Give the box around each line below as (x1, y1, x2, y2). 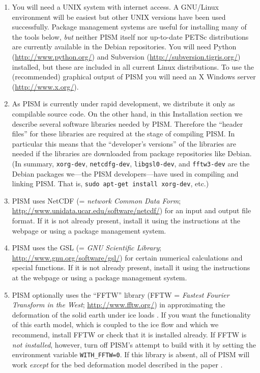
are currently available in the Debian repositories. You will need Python (12, 41, 237, 52)
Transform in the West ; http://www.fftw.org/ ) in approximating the (12, 299, 225, 310)
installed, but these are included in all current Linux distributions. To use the (12, 61, 254, 72)
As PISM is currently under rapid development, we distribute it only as (12, 98, 235, 109)
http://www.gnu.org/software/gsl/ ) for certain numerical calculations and (12, 252, 243, 263)
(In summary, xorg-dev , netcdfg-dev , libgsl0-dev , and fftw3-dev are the (12, 158, 250, 168)
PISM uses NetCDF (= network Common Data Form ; (12, 195, 181, 206)
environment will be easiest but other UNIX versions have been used (12, 11, 226, 22)
